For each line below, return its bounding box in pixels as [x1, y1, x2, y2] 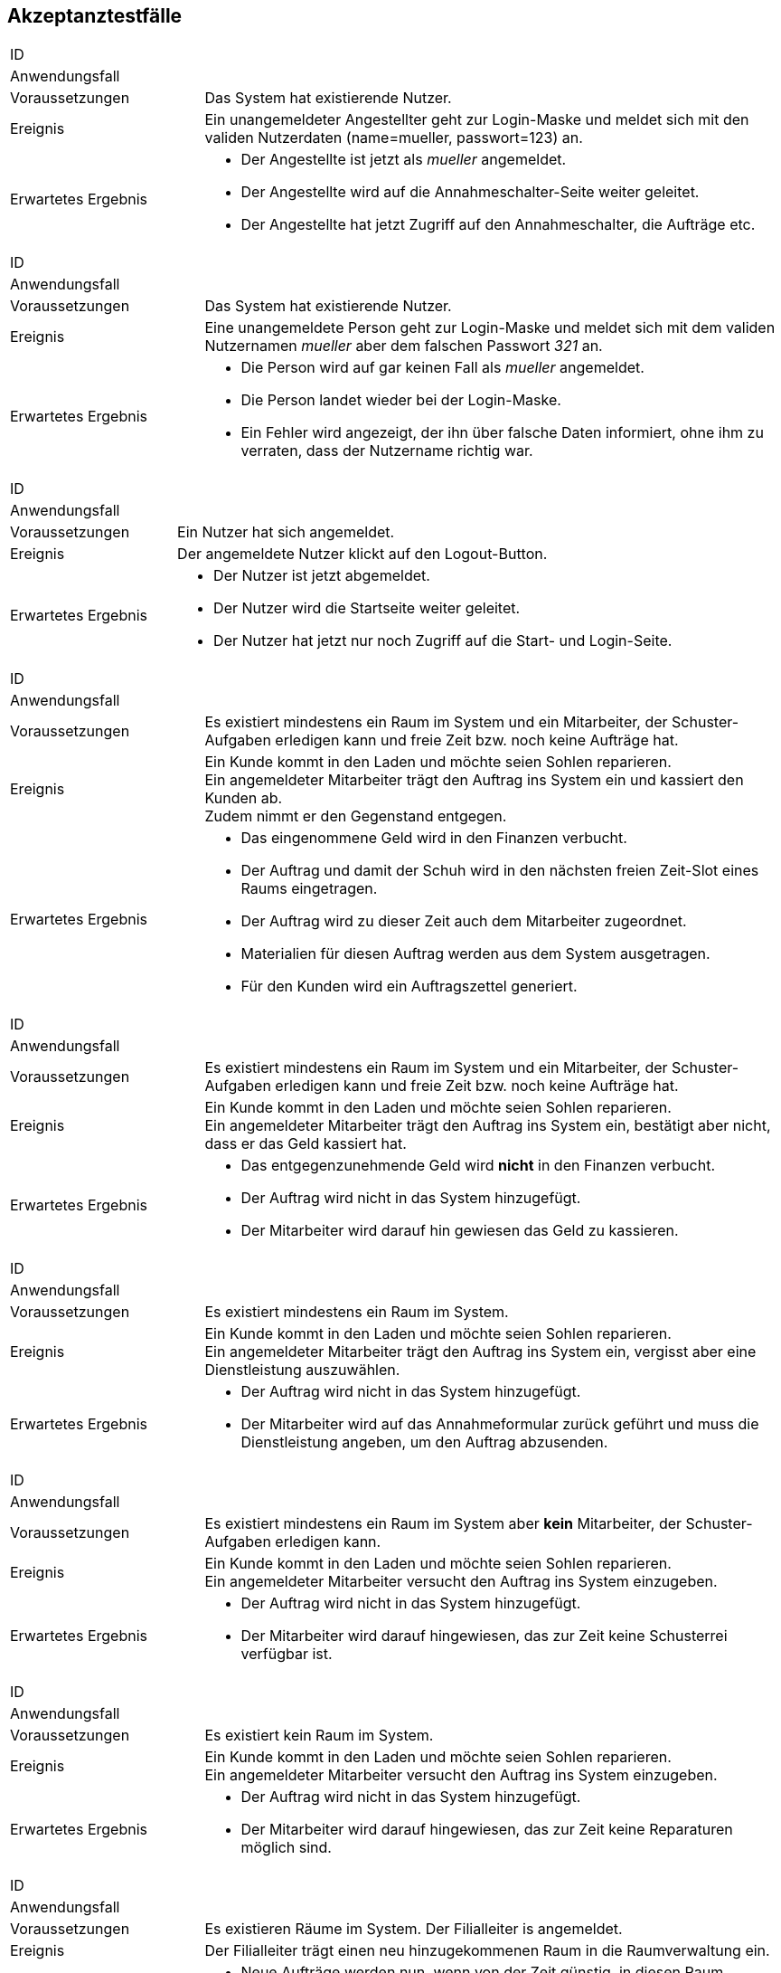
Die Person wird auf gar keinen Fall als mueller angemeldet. [240, 358, 645, 377]
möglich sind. [240, 1838, 332, 1857]
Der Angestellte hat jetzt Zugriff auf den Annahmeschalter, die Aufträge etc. [240, 215, 756, 234]
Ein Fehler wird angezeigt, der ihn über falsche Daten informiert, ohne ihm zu [240, 423, 764, 442]
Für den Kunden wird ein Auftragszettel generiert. [240, 977, 578, 996]
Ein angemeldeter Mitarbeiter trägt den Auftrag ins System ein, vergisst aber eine [204, 1342, 757, 1361]
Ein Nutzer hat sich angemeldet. [177, 523, 395, 542]
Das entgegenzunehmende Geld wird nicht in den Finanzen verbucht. [240, 1156, 716, 1175]
